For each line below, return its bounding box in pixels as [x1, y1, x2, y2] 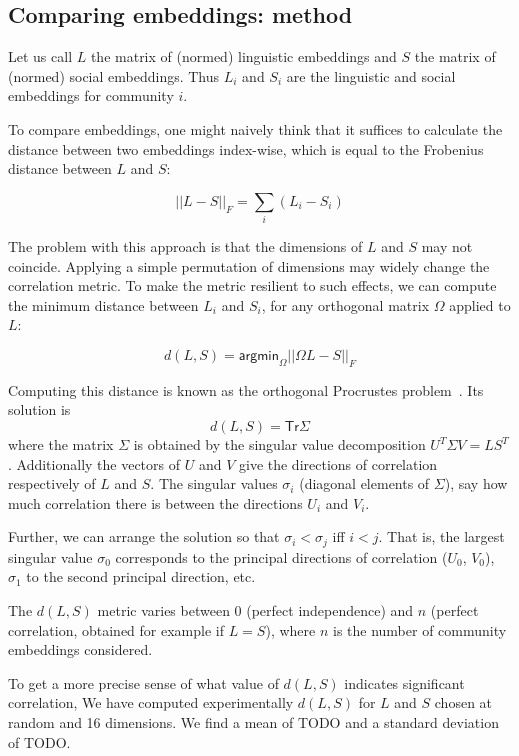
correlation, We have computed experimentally [8, 692, 294, 713]
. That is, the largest [378, 526, 505, 547]
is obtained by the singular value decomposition [133, 434, 426, 455]
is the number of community [332, 619, 507, 640]
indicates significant [344, 672, 465, 693]
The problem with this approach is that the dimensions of [8, 236, 363, 257]
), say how [444, 473, 508, 494]
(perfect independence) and [246, 600, 414, 621]
